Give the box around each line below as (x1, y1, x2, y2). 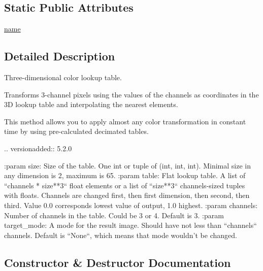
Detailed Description (4, 48, 115, 64)
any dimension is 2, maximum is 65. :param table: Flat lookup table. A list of (4, 170, 246, 181)
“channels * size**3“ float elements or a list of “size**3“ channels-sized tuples (4, 180, 245, 190)
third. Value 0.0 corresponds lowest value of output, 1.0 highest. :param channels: (4, 199, 258, 210)
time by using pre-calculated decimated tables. (4, 126, 149, 137)
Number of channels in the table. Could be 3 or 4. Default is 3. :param (4, 210, 224, 220)
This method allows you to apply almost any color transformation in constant (4, 116, 246, 126)
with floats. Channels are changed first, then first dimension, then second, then (4, 190, 250, 200)
